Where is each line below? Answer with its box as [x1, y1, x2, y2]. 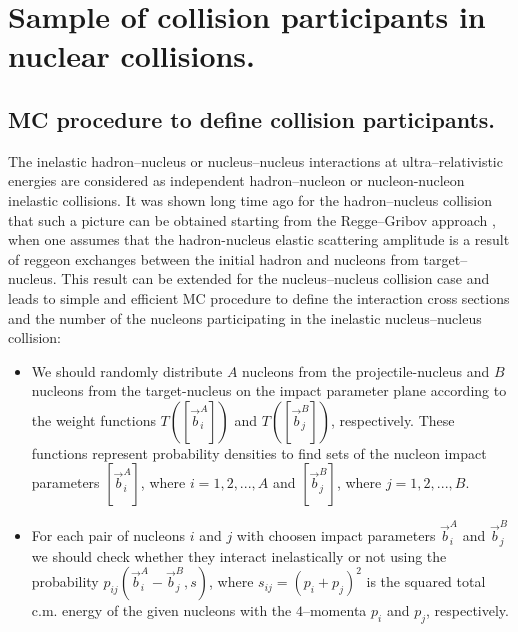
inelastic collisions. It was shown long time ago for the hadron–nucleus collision [8, 189, 493, 210]
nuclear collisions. [8, 35, 256, 76]
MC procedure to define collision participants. [8, 103, 496, 134]
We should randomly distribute [31, 360, 223, 381]
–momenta [302, 600, 367, 621]
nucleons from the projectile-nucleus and [242, 360, 490, 381]
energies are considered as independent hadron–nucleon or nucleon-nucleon [8, 170, 465, 191]
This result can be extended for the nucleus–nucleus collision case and [61, 268, 490, 289]
